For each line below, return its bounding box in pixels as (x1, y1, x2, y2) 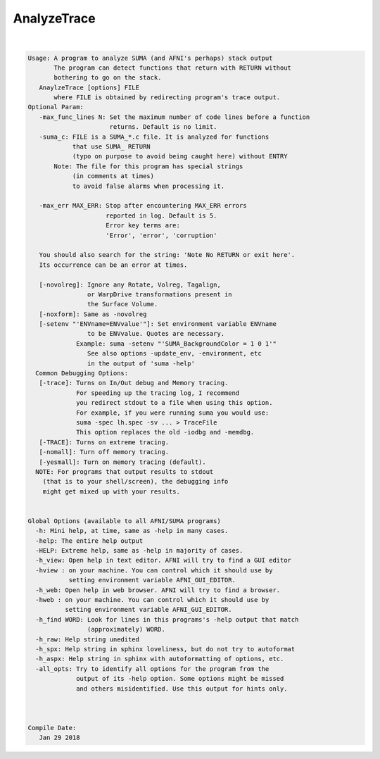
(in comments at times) (72, 172, 155, 180)
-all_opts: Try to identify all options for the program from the (35, 665, 270, 672)
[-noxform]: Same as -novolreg (39, 310, 147, 318)
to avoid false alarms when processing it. (72, 182, 225, 190)
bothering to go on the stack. (53, 74, 162, 82)
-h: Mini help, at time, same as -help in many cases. (35, 527, 229, 535)
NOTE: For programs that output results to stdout (35, 468, 214, 475)
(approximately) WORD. (87, 625, 165, 634)
